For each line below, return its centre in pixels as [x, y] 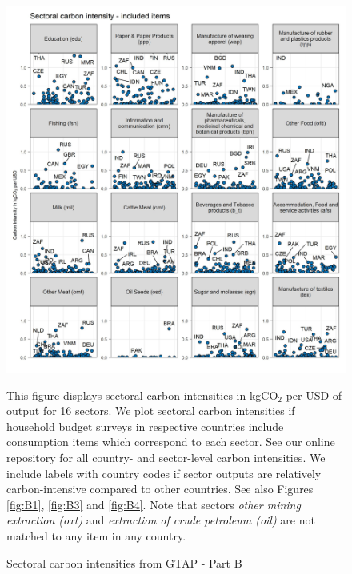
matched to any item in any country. [96, 535]
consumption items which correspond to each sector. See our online [171, 442]
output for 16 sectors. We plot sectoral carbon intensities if [151, 411]
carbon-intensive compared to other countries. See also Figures [160, 489]
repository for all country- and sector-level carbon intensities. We [166, 457]
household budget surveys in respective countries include [145, 426]
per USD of [314, 395]
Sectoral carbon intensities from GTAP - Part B [124, 562]
